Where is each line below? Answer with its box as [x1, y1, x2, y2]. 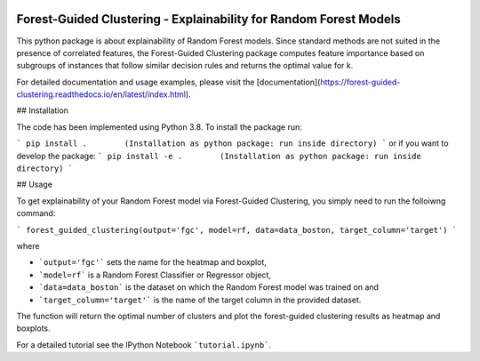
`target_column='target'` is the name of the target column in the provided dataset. [38, 294, 362, 305]
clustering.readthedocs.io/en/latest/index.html [16, 89, 187, 100]
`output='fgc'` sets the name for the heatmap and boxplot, [38, 257, 267, 268]
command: [16, 208, 56, 219]
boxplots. [16, 323, 51, 333]
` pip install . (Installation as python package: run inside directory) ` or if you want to [16, 138, 449, 148]
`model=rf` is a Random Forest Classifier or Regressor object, [38, 269, 271, 280]
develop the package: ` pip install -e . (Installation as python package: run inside [16, 150, 421, 161]
